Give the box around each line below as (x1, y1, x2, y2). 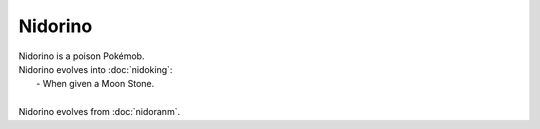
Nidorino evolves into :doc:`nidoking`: (18, 63, 173, 75)
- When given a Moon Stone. (36, 78, 155, 90)
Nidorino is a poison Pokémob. (18, 50, 145, 62)
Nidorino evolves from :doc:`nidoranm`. (18, 106, 180, 118)
